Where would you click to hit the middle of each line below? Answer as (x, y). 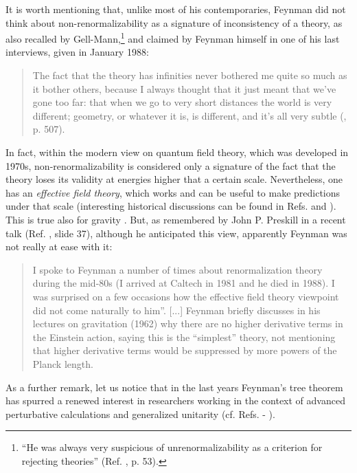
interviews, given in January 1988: (77, 52)
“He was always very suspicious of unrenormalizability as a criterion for (172, 447)
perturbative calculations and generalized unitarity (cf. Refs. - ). (140, 414)
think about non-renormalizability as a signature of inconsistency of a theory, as (174, 22)
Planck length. (63, 363)
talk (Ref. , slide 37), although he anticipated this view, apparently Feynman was (176, 233)
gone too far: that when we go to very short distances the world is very (182, 102)
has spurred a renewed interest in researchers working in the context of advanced (175, 400)
